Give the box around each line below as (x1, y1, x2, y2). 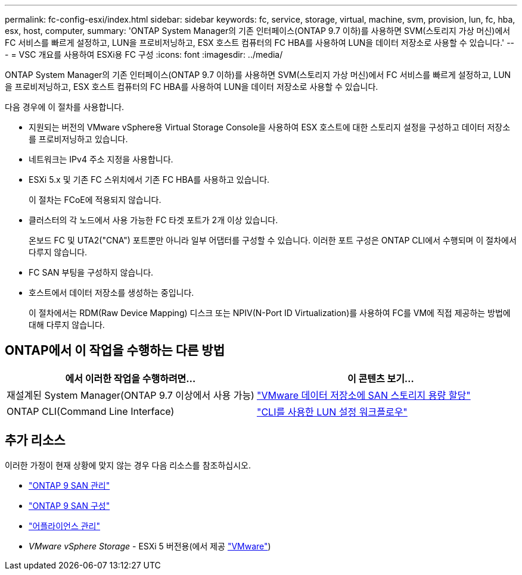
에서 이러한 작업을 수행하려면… (65, 372, 196, 385)
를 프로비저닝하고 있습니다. (29, 134, 128, 144)
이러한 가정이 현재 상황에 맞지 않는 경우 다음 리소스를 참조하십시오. (5, 460, 251, 470)
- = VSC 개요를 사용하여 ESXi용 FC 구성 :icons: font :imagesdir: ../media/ (5, 49, 283, 60)
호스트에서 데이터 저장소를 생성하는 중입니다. (29, 287, 194, 298)
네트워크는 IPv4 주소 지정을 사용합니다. (29, 154, 173, 164)
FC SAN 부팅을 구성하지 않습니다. (29, 267, 154, 277)
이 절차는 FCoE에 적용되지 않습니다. (29, 195, 161, 205)
